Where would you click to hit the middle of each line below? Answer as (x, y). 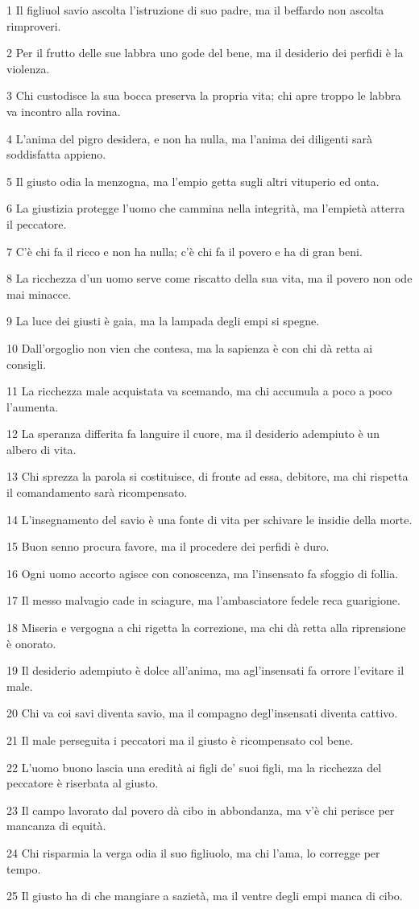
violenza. (28, 68)
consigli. (27, 364)
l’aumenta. (33, 406)
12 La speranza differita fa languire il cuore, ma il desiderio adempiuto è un (193, 434)
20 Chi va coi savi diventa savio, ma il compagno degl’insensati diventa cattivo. (202, 713)
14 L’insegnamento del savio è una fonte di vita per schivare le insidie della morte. (209, 519)
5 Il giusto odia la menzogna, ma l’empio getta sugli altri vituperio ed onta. (193, 181)
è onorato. (31, 643)
